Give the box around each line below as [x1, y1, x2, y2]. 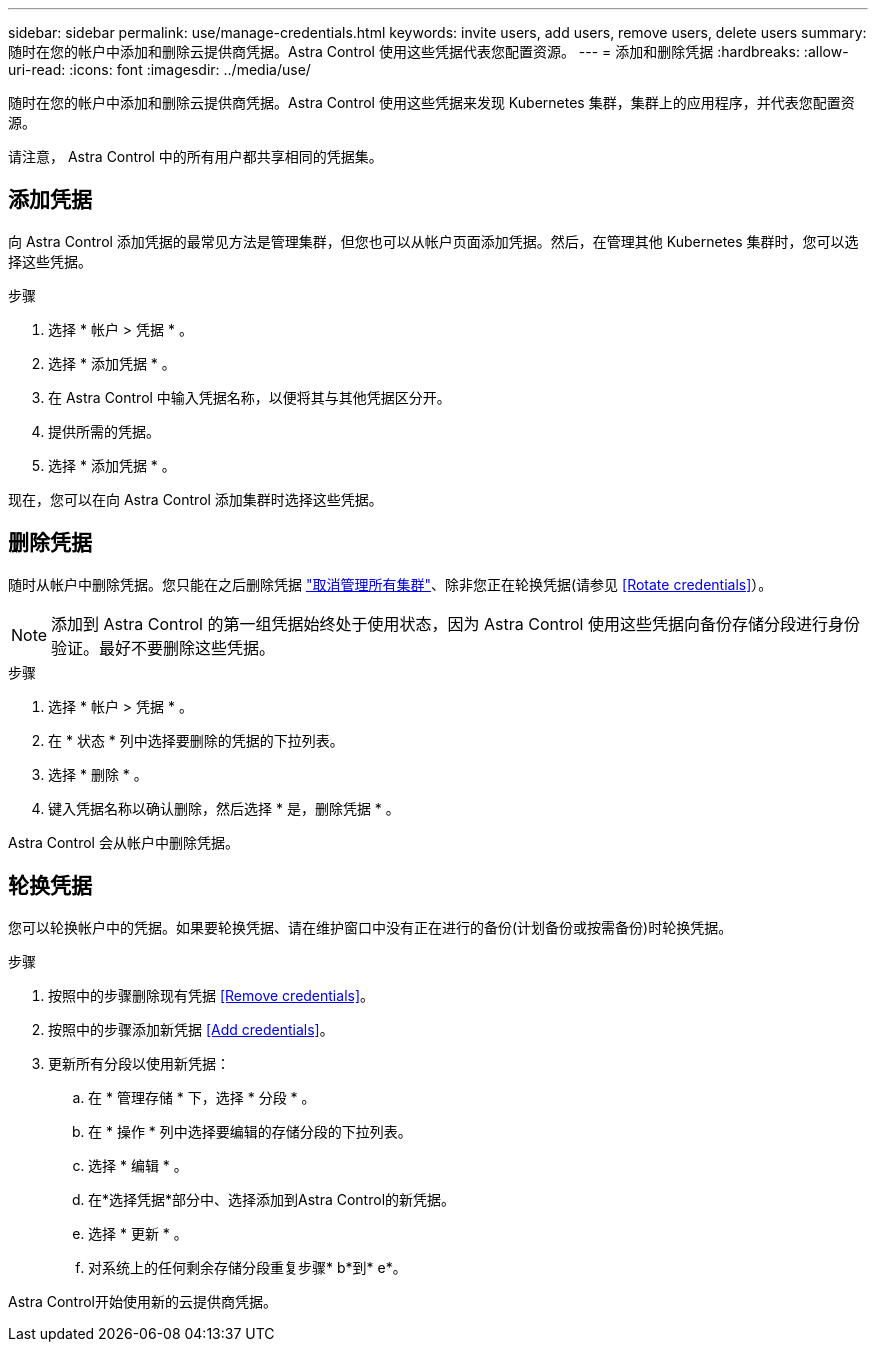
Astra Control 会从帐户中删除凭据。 [8, 833, 239, 851]
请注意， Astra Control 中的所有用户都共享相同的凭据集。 [8, 148, 383, 165]
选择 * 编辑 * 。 [88, 1156, 188, 1174]
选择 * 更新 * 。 [88, 1224, 188, 1242]
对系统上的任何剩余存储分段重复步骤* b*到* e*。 [88, 1258, 407, 1276]
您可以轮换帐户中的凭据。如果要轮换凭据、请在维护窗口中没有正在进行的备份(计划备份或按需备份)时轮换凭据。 [8, 918, 733, 936]
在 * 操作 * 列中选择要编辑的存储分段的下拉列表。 [88, 1122, 412, 1140]
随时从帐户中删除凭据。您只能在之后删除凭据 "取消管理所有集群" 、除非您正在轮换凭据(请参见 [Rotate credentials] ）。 [8, 575, 773, 593]
